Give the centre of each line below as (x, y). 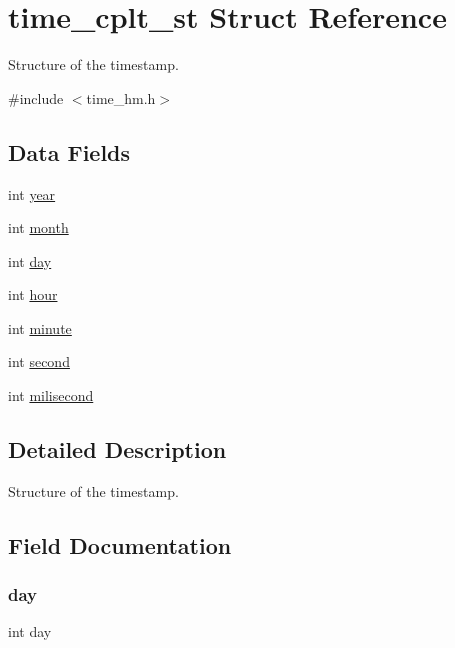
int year (32, 193)
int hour (33, 294)
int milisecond (51, 395)
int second (39, 361)
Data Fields (69, 151)
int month (38, 227)
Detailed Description (117, 449)
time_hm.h (121, 97)
